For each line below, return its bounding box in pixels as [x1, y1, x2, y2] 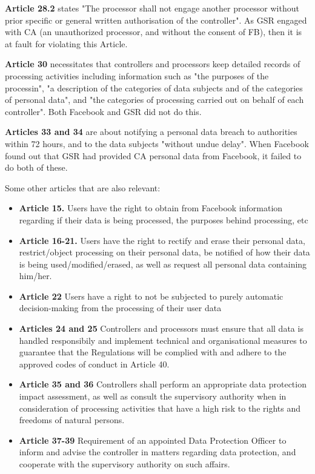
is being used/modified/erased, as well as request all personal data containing [19, 257, 307, 270]
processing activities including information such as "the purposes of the [5, 69, 269, 82]
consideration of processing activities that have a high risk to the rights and [19, 401, 300, 414]
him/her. [19, 269, 52, 282]
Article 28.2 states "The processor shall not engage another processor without [5, 2, 299, 14]
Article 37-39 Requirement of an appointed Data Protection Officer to [19, 433, 287, 446]
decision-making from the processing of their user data [19, 301, 222, 314]
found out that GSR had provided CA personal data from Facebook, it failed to [5, 149, 302, 162]
